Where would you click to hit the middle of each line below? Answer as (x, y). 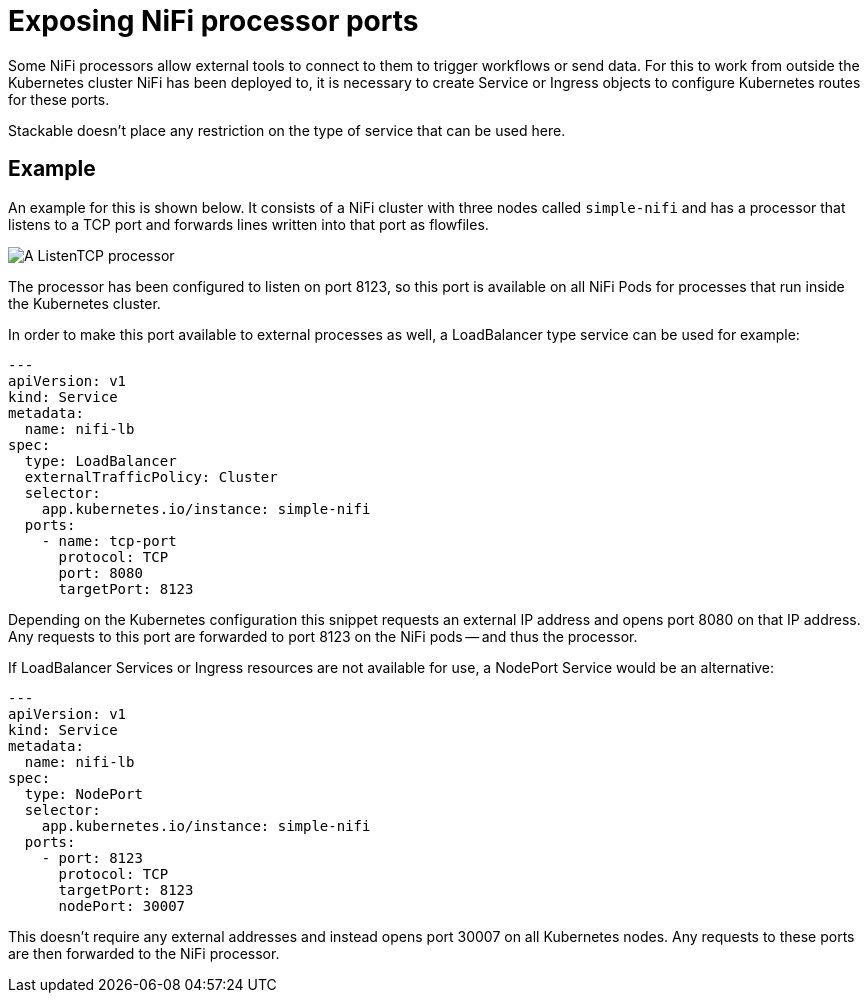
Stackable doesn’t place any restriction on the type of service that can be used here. (287, 130)
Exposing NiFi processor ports (213, 21)
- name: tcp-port (109, 540)
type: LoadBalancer (100, 460)
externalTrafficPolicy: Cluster (151, 476)
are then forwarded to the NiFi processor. (144, 953)
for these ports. (59, 99)
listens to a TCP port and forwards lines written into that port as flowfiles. (248, 224)
